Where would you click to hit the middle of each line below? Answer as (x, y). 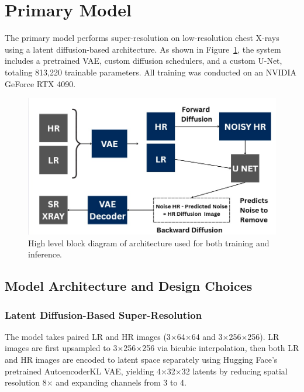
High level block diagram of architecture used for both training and (149, 243)
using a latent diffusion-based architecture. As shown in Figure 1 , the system (143, 49)
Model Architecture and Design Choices (129, 286)
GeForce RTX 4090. (40, 83)
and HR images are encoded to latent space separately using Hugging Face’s (141, 360)
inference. (45, 254)
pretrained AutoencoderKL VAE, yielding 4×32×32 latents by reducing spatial (146, 371)
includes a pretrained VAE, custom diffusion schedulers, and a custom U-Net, (144, 61)
